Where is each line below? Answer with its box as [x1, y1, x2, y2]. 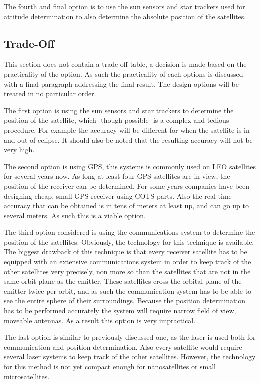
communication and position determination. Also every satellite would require [4, 341, 242, 352]
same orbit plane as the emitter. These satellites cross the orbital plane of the [4, 276, 242, 286]
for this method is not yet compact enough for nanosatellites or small [4, 361, 216, 372]
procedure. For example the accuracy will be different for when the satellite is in [4, 124, 250, 135]
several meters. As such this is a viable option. [4, 210, 146, 220]
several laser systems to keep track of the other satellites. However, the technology [4, 351, 256, 362]
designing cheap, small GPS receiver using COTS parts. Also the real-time [4, 190, 232, 201]
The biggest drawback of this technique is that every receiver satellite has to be [4, 246, 247, 257]
